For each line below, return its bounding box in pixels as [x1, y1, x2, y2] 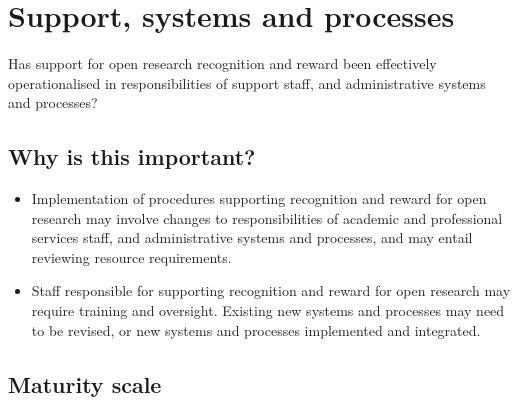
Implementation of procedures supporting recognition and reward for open [31, 188, 487, 209]
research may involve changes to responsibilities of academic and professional [31, 207, 503, 228]
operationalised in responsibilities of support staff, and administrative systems [8, 72, 486, 93]
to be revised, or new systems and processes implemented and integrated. [31, 319, 481, 340]
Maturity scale [8, 368, 162, 399]
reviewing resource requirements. [31, 246, 232, 267]
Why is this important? [8, 141, 256, 172]
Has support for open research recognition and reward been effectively [8, 53, 437, 74]
